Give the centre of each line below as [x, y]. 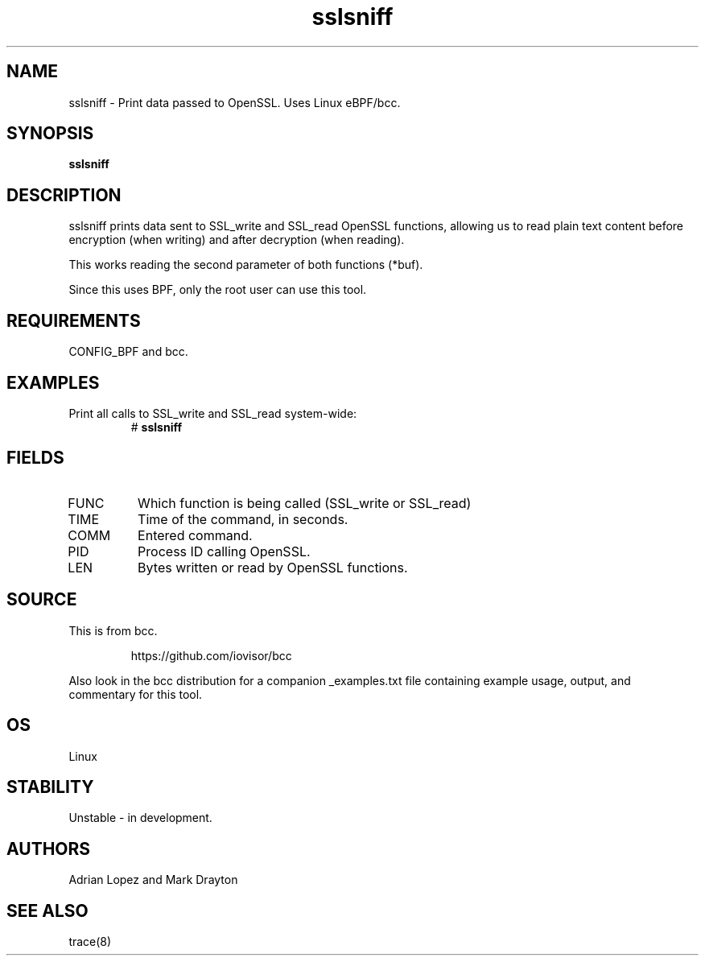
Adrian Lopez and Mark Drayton [153, 880]
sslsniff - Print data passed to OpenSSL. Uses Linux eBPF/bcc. [235, 102]
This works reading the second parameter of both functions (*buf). [246, 265]
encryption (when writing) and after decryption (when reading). [237, 240]
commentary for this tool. [136, 694]
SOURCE [42, 600]
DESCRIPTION [64, 195]
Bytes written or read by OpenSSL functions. [273, 567]
